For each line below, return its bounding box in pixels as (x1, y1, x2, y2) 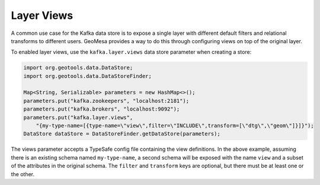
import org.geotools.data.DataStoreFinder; (23, 73, 152, 79)
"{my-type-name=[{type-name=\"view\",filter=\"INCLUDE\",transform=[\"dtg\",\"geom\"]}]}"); (36, 122, 314, 129)
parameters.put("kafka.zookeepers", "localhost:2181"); (23, 98, 190, 104)
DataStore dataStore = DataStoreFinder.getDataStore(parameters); (23, 131, 220, 137)
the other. (11, 170, 35, 177)
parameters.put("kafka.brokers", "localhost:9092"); (23, 106, 180, 112)
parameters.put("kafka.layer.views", (23, 114, 133, 121)
